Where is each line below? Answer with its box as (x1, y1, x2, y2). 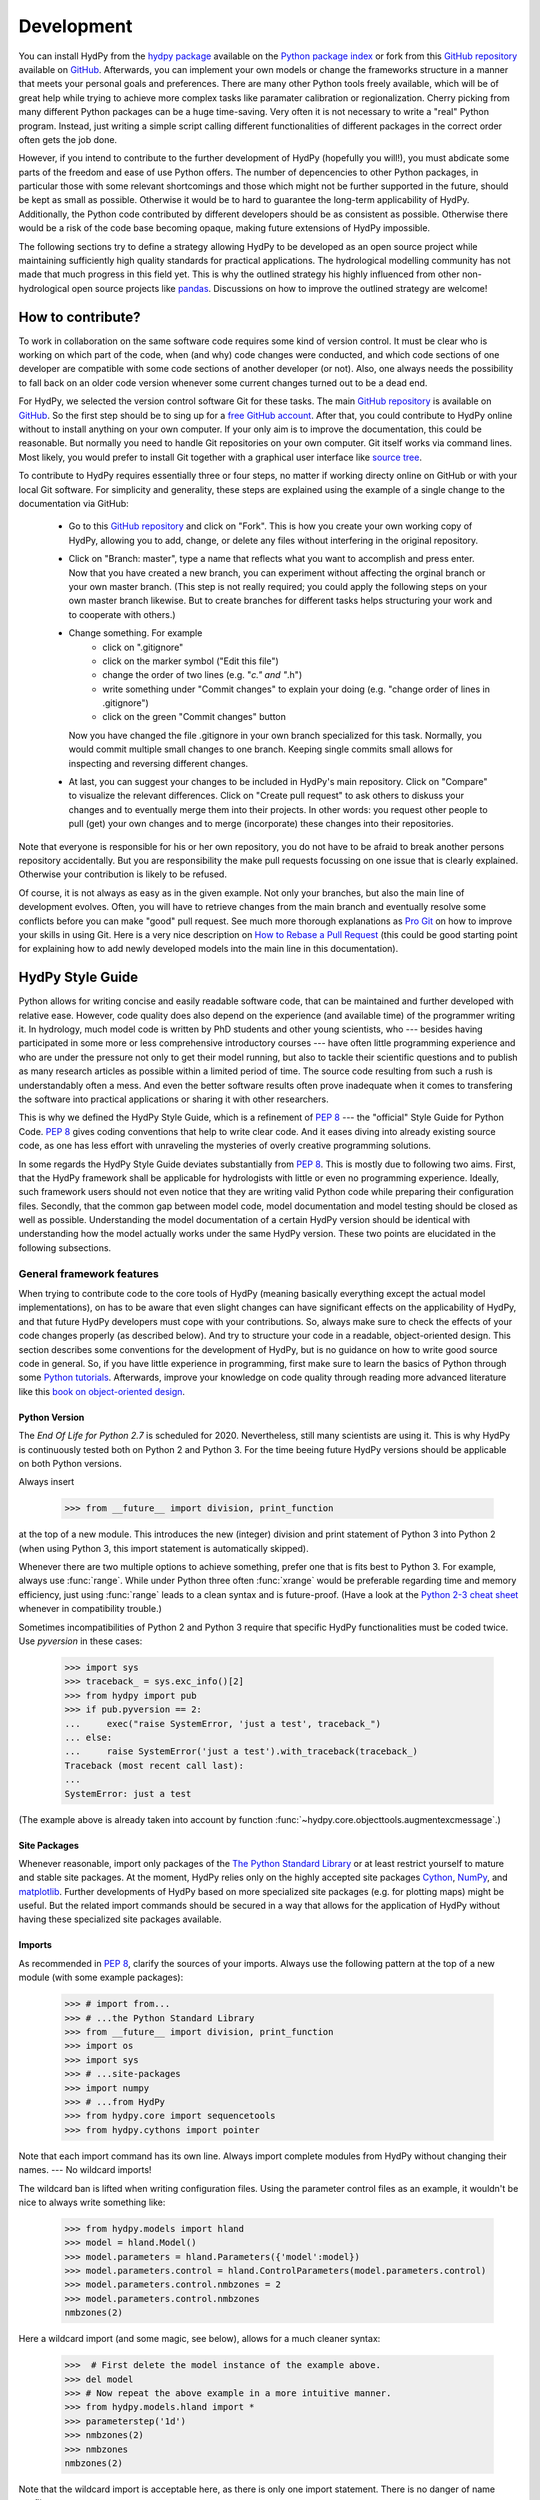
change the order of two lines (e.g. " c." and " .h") (102, 669, 303, 681)
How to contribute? (18, 308, 141, 325)
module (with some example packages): (18, 1971, 184, 1984)
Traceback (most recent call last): (64, 1760, 245, 1771)
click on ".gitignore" (102, 641, 184, 653)
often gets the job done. (18, 133, 118, 145)
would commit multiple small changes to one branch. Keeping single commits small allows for (68, 743, 454, 755)
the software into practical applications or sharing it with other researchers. (18, 1093, 329, 1105)
